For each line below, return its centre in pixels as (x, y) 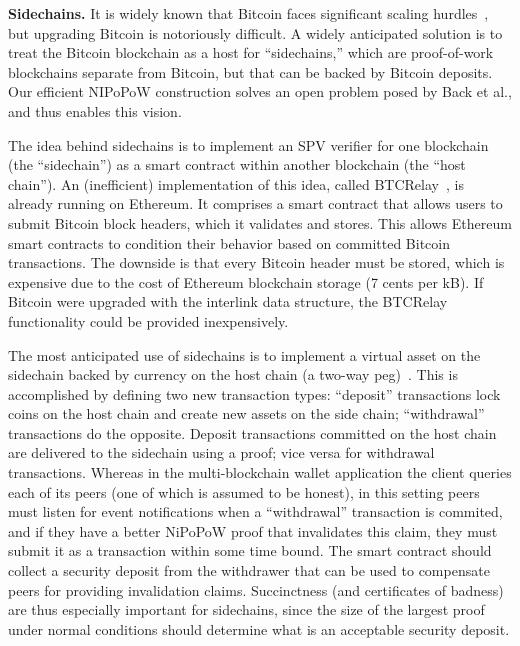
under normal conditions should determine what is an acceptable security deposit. (259, 628)
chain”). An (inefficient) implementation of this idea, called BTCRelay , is (236, 183)
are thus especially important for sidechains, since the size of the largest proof (246, 609)
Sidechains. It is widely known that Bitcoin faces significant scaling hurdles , (248, 13)
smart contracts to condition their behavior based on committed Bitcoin (229, 242)
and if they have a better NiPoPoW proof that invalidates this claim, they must (253, 530)
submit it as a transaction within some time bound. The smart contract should (250, 550)
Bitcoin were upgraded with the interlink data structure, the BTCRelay (228, 301)
